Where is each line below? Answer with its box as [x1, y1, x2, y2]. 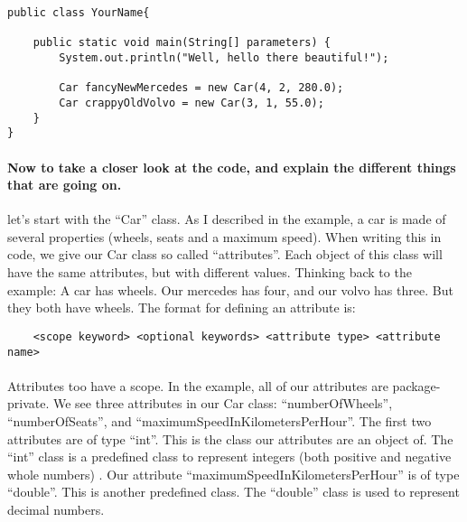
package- [392, 376, 441, 395]
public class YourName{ [7, 6, 150, 19]
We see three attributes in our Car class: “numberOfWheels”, [52, 394, 393, 413]
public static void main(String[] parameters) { [33, 36, 331, 50]
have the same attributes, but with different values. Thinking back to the [7, 263, 412, 282]
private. [7, 394, 50, 413]
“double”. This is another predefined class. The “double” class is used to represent [7, 482, 460, 501]
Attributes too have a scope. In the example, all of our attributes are [7, 376, 388, 395]
